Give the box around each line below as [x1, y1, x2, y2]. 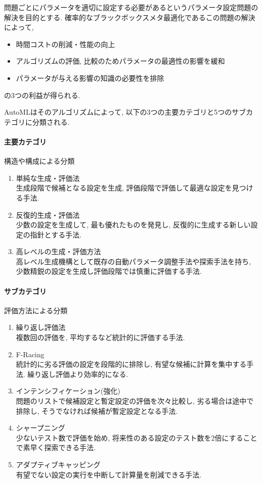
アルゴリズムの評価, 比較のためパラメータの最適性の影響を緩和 [16, 56, 225, 66]
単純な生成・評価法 [16, 172, 80, 183]
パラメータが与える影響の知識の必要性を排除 [16, 72, 164, 83]
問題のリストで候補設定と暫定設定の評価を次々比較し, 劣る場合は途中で [16, 396, 254, 406]
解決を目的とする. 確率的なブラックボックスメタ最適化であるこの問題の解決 [4, 12, 255, 22]
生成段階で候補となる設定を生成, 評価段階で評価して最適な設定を [16, 182, 232, 193]
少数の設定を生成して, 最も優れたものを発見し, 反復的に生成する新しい [16, 219, 251, 230]
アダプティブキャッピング [16, 459, 100, 469]
